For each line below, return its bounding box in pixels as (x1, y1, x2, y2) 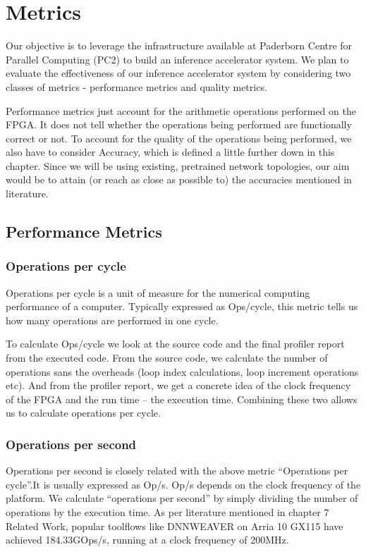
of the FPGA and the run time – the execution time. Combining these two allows (6, 391, 358, 406)
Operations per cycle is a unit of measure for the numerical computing (6, 285, 310, 300)
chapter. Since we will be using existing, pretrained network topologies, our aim (6, 158, 350, 173)
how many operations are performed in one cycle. (6, 312, 219, 327)
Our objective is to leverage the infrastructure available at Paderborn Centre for (6, 38, 353, 53)
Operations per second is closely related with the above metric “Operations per (6, 463, 348, 478)
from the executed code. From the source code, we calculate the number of (6, 350, 328, 365)
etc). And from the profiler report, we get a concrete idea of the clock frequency (6, 378, 351, 393)
